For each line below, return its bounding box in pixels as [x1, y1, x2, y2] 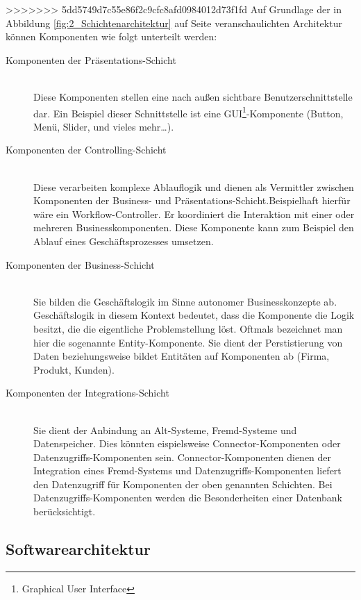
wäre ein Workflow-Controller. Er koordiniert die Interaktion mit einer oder [33, 206, 355, 221]
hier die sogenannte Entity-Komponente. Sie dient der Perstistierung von [33, 335, 343, 349]
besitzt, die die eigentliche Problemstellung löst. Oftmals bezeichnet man [33, 321, 343, 335]
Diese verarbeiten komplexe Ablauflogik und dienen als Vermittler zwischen [33, 179, 354, 194]
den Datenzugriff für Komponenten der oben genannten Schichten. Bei [33, 476, 333, 491]
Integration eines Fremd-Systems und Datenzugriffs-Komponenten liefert [33, 463, 342, 478]
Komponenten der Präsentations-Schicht [6, 52, 176, 67]
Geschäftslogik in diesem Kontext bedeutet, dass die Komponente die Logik [33, 308, 355, 322]
